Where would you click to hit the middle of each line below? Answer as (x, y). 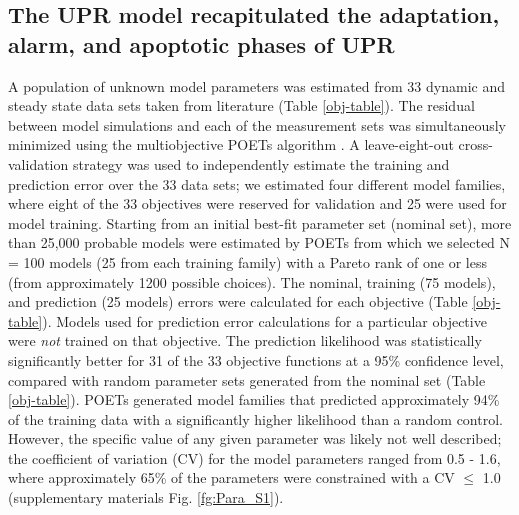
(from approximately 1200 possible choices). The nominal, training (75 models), (252, 281)
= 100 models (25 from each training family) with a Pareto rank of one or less (247, 261)
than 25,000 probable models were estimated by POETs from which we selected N (259, 242)
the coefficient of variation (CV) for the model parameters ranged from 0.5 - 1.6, (254, 457)
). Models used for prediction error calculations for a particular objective (264, 320)
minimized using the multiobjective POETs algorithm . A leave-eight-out (231, 144)
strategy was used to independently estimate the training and (261, 163)
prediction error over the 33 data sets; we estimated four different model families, (257, 183)
